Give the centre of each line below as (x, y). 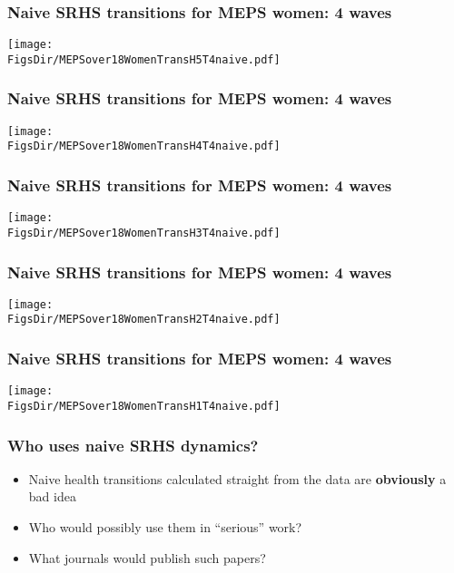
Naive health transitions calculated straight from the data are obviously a (237, 478)
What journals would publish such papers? (147, 557)
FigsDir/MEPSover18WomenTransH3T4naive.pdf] (144, 233)
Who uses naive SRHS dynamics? (133, 445)
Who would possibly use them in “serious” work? (165, 527)
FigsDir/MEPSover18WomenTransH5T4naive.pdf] (144, 59)
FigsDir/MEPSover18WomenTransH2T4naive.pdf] (144, 320)
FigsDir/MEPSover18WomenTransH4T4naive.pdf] (144, 146)
